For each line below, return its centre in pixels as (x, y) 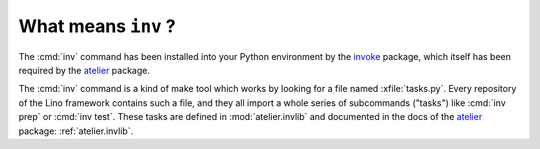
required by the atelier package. (84, 70)
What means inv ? (97, 26)
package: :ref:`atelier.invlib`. (76, 131)
